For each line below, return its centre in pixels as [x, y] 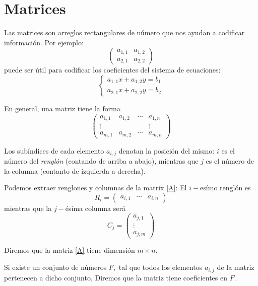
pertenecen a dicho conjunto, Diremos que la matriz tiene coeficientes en [116, 277]
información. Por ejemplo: [44, 42]
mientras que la [28, 208]
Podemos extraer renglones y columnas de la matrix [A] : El [95, 188]
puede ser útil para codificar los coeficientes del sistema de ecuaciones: [112, 70]
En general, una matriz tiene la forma [62, 108]
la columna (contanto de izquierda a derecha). [75, 170]
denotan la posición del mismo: [167, 150]
